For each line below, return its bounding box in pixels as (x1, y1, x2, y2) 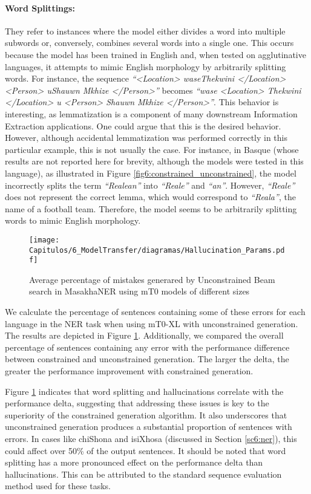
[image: (29, 235, 60, 244)
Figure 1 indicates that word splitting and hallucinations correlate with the (5, 385, 284, 397)
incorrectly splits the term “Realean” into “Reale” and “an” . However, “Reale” (5, 178, 295, 191)
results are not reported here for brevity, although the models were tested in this (5, 155, 304, 167)
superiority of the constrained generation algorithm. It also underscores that (5, 408, 287, 421)
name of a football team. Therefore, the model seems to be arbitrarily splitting (5, 202, 297, 215)
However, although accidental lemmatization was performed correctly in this (5, 131, 287, 144)
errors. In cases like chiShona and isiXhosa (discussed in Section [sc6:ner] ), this (5, 432, 297, 444)
